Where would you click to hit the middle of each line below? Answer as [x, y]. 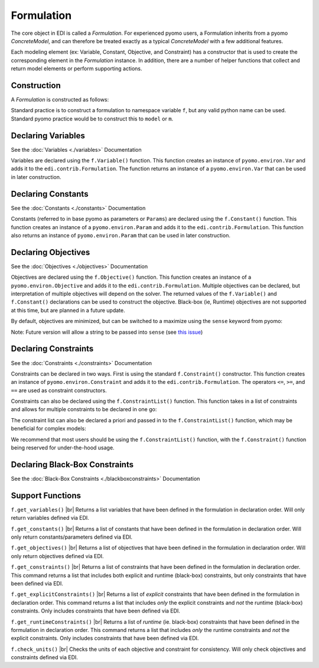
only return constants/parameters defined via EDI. [72, 537]
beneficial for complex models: [48, 429]
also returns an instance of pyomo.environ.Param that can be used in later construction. [121, 235]
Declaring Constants [50, 194]
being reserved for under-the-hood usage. [63, 448]
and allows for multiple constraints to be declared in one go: [84, 409]
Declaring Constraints [52, 349]
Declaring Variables [48, 136]
